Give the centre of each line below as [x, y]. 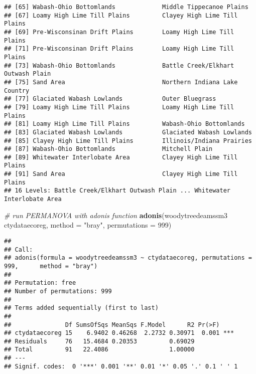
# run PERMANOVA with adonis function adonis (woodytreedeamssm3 [116, 215]
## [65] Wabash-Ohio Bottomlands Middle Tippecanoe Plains [126, 7]
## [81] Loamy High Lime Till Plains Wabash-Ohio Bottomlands [124, 124]
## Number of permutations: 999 [58, 291]
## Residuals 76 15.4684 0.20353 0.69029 [99, 341]
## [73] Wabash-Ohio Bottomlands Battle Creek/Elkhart [119, 65]
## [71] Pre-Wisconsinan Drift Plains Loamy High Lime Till [119, 49]
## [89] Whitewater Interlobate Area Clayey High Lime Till [121, 157]
